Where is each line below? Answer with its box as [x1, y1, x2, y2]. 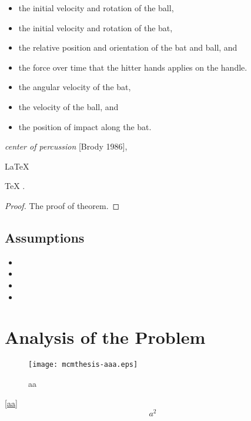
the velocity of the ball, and [18, 100, 119, 112]
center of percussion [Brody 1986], [5, 140, 128, 153]
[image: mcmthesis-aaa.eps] [28, 360, 138, 369]
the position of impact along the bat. [18, 120, 152, 132]
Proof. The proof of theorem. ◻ [5, 199, 120, 211]
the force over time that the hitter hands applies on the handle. [18, 61, 247, 73]
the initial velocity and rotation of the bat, [18, 21, 173, 34]
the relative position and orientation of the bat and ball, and [18, 41, 237, 54]
